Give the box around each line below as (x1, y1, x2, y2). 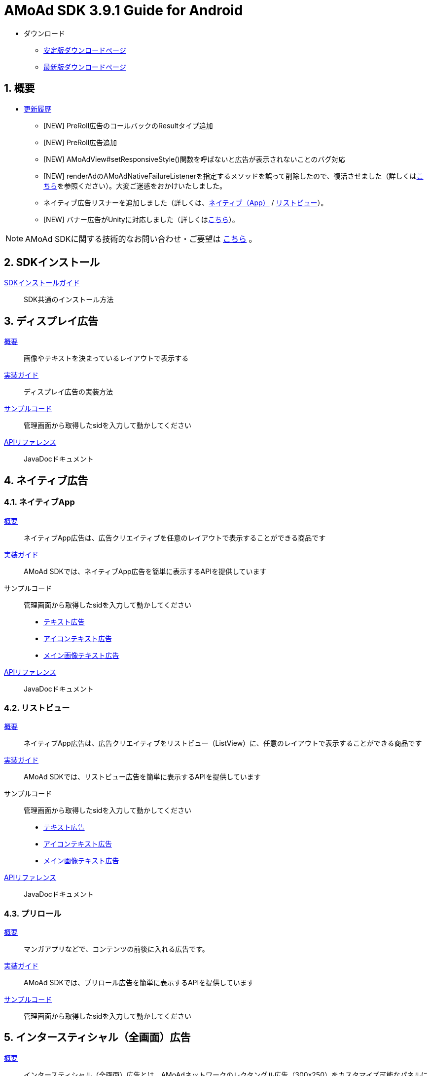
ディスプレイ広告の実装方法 (24, 387, 113, 396)
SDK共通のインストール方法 (24, 295, 114, 304)
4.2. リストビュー (4, 702, 70, 713)
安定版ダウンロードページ (43, 45, 126, 54)
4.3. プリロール (4, 908, 62, 919)
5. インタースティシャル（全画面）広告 (4, 1031, 191, 1044)
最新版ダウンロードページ (43, 62, 126, 71)
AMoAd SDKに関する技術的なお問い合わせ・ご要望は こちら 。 (25, 233, 257, 244)
